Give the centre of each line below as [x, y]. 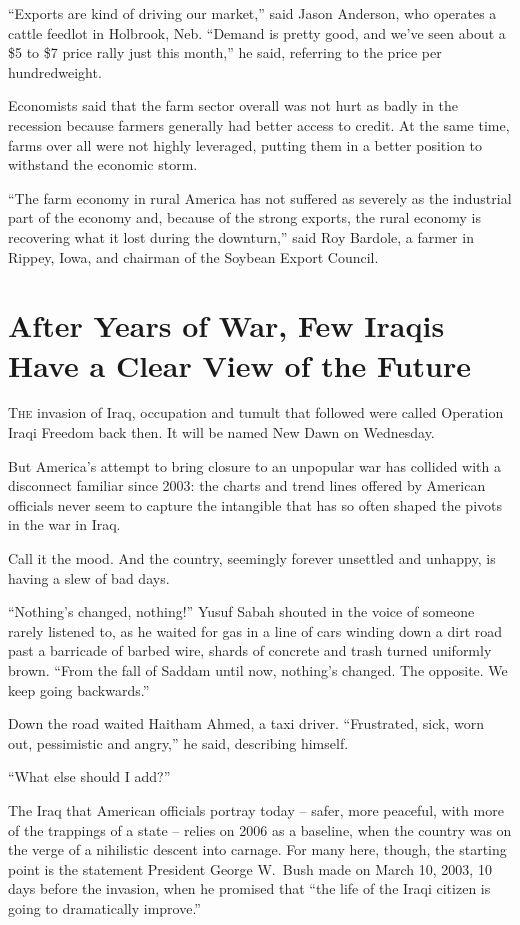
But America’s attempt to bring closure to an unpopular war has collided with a [254, 465]
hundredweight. [55, 71]
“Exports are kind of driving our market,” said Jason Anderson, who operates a [252, 13]
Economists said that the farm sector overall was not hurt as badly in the [233, 105]
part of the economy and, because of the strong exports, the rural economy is [244, 217]
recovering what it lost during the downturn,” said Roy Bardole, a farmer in [241, 236]
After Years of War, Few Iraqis [226, 325]
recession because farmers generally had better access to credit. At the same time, [259, 124]
